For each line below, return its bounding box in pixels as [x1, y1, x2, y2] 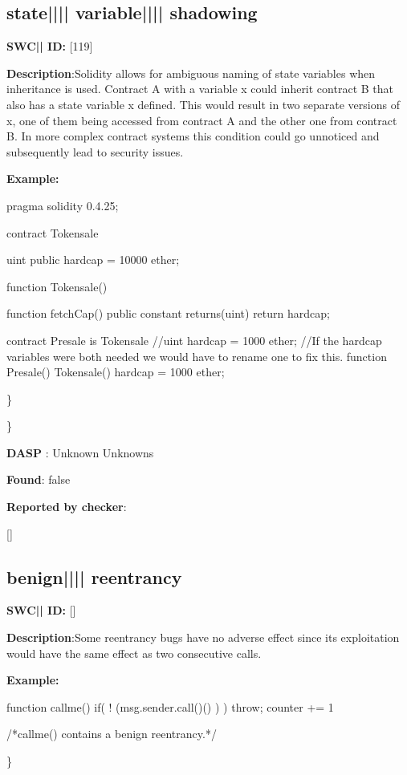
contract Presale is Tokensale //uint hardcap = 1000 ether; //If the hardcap [6, 331, 382, 348]
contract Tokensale [6, 224, 99, 241]
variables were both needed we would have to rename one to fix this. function [6, 347, 387, 364]
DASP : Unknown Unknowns [6, 444, 154, 461]
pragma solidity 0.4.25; [6, 197, 119, 213]
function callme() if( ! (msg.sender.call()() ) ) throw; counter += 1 [6, 698, 334, 715]
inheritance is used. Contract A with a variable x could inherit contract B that [6, 80, 393, 97]
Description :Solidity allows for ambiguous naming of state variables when [6, 64, 376, 81]
